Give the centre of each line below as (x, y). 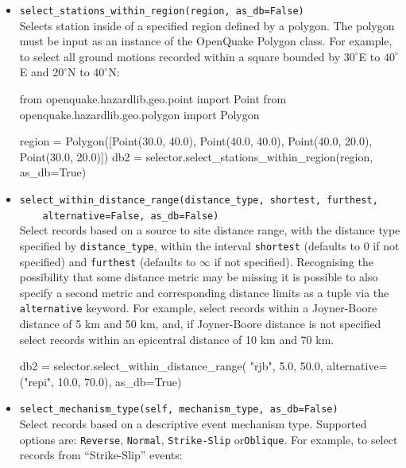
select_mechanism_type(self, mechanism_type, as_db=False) (179, 410)
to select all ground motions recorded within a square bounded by (180, 56)
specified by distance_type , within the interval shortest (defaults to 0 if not (209, 245)
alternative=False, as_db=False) (131, 216)
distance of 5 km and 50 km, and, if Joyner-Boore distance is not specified (200, 324)
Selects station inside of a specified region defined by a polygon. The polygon (207, 25)
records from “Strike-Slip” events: (101, 455)
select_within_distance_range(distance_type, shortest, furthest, (199, 200)
